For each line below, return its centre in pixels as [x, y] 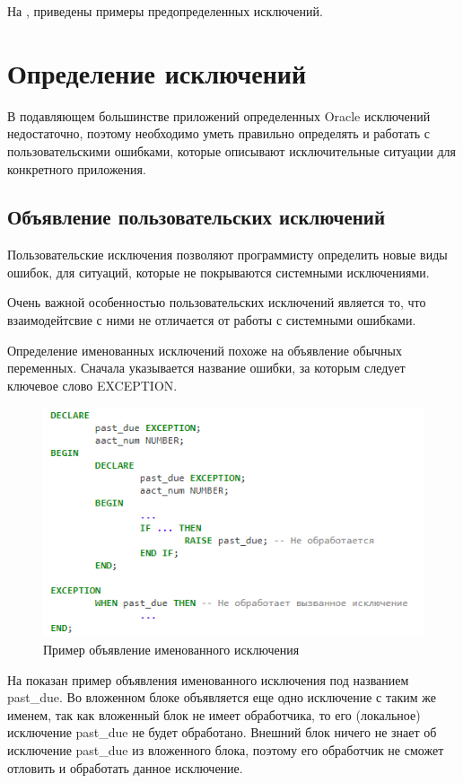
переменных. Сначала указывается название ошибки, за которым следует [206, 368]
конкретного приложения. [77, 168]
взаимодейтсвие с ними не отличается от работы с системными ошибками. [212, 320]
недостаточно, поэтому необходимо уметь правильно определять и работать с [219, 133]
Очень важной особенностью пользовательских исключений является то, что [217, 302]
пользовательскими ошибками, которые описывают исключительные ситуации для [231, 150]
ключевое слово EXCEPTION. [92, 385]
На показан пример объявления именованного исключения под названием [208, 679]
